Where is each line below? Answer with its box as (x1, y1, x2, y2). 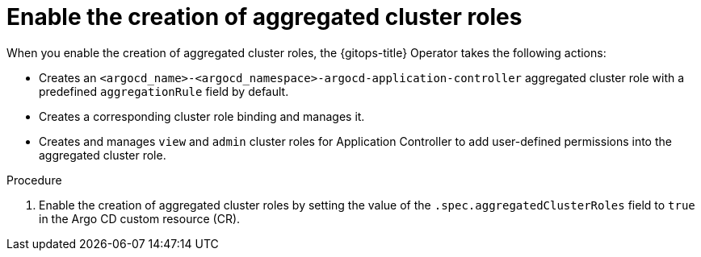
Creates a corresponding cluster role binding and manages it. (39, 109, 365, 123)
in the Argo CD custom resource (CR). (39, 211, 241, 226)
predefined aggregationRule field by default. (39, 84, 289, 98)
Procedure (6, 172, 62, 187)
